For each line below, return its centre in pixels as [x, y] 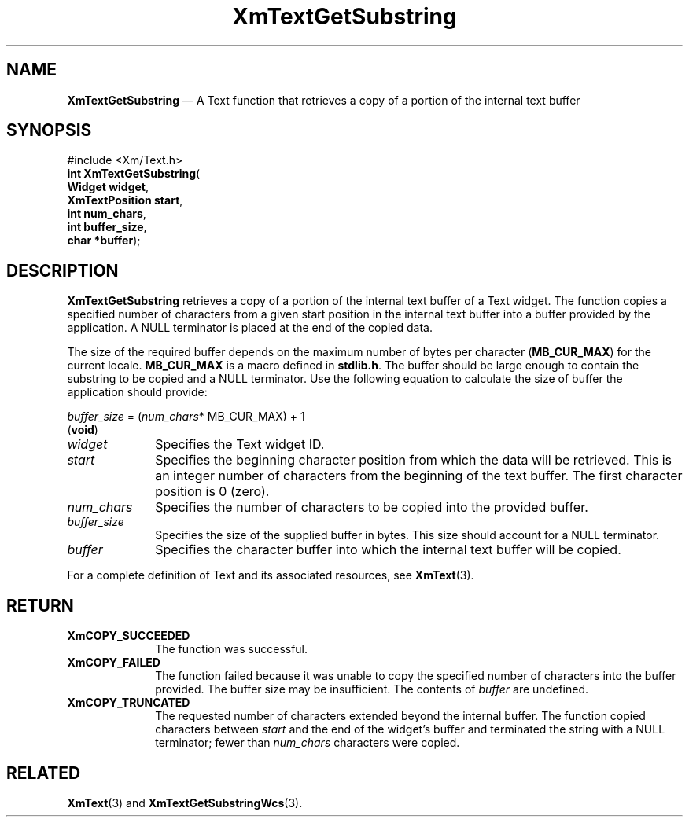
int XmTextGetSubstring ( [134, 174]
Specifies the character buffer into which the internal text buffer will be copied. [388, 550]
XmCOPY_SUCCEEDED [129, 636]
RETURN [40, 605]
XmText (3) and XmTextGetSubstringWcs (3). [185, 803]
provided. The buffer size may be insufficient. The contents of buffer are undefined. [372, 689]
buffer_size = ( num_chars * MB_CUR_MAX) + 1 [186, 417]
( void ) [83, 430]
